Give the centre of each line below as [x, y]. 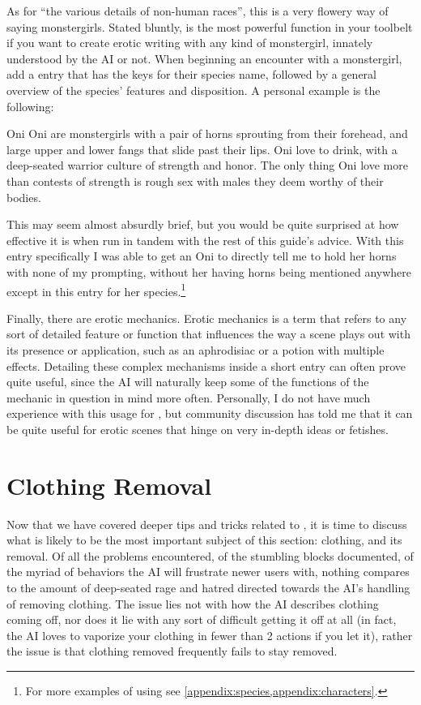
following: [30, 106]
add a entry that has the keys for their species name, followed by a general [191, 74]
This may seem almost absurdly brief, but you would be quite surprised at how [203, 224]
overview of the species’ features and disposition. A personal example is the [193, 90]
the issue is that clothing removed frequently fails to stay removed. [172, 651]
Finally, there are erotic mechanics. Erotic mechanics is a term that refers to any [207, 318]
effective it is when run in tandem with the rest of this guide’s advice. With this [205, 240]
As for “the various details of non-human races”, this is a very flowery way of [198, 11]
